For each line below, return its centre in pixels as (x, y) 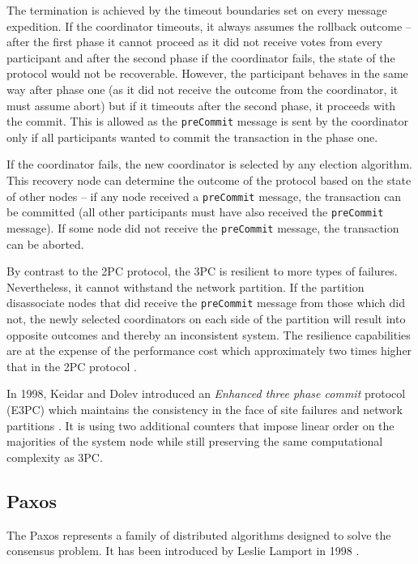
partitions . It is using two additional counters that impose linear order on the (200, 425)
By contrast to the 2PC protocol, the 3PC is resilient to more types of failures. (202, 271)
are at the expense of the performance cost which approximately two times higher (209, 350)
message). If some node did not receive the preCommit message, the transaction (203, 227)
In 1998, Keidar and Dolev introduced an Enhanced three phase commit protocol (206, 393)
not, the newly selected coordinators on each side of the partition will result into (206, 318)
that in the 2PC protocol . (72, 366)
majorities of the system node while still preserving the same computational (195, 441)
